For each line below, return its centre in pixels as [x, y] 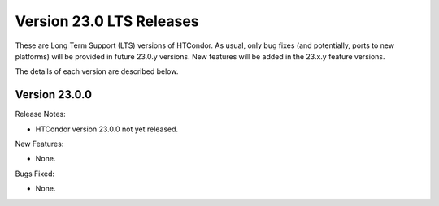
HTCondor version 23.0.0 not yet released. [107, 129]
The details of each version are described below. [97, 71]
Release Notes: [40, 114]
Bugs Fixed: [35, 174]
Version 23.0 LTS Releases [107, 21]
